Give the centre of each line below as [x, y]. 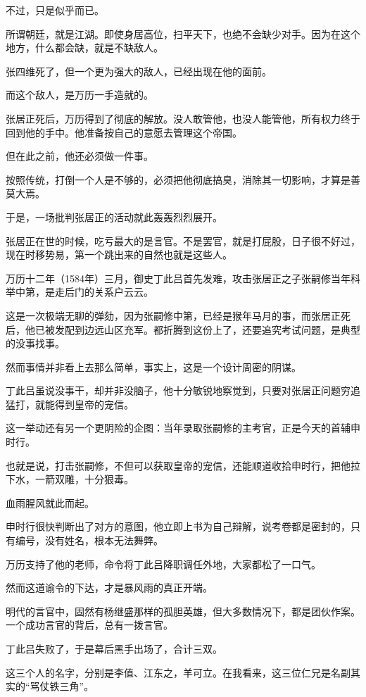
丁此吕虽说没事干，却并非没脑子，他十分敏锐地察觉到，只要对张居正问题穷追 [183, 390]
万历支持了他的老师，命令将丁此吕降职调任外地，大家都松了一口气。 [163, 564]
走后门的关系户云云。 [104, 292]
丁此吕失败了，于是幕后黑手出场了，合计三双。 [114, 648]
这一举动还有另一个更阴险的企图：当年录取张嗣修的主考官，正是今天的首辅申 [183, 428]
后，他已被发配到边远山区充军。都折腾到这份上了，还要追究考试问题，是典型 [183, 329]
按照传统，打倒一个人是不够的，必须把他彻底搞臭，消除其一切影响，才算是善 [183, 179]
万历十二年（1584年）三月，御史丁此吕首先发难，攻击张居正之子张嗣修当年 [178, 278]
